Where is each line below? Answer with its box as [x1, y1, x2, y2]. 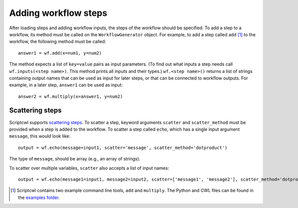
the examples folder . [18, 194, 60, 201]
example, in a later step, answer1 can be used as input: [9, 82, 123, 88]
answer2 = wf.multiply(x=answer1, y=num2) [18, 93, 123, 99]
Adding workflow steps [9, 7, 108, 18]
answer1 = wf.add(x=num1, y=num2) [18, 50, 102, 56]
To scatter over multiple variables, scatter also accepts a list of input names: [9, 165, 169, 171]
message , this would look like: [9, 133, 71, 139]
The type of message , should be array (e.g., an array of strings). [9, 156, 141, 162]
